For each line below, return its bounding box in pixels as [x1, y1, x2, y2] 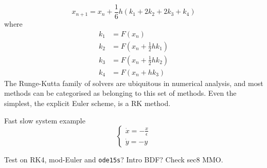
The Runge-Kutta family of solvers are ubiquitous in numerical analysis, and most [4, 77, 263, 88]
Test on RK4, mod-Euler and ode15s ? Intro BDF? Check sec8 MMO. [4, 154, 223, 165]
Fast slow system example [4, 115, 85, 125]
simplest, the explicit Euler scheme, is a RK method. [4, 97, 171, 108]
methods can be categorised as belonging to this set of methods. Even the [4, 88, 237, 98]
